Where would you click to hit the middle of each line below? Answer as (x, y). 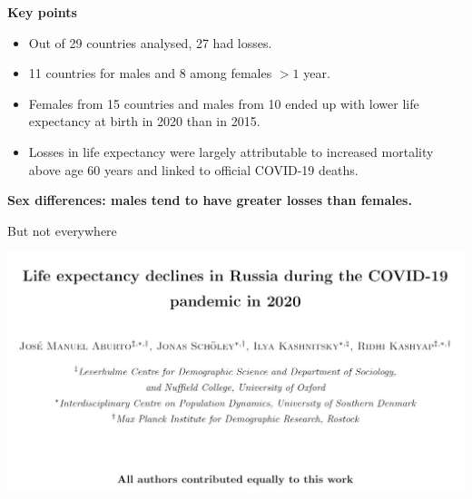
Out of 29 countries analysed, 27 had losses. (150, 42)
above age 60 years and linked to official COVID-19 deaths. (193, 169)
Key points (42, 12)
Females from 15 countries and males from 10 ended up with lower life (224, 103)
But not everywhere (62, 230)
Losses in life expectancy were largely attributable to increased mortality (231, 151)
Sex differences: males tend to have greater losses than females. (210, 200)
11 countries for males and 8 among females (150, 73)
